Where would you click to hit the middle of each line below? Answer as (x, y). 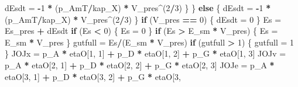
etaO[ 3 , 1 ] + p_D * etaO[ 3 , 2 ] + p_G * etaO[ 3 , (93, 76)
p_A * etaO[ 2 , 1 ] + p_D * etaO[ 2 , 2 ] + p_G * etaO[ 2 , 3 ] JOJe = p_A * (140, 65)
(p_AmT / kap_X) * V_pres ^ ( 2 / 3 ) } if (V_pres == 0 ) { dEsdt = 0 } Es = (143, 19)
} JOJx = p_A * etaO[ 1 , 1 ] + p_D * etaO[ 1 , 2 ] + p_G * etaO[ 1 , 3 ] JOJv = (145, 53)
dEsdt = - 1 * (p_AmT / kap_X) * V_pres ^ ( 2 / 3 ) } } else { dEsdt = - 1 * (138, 8)
